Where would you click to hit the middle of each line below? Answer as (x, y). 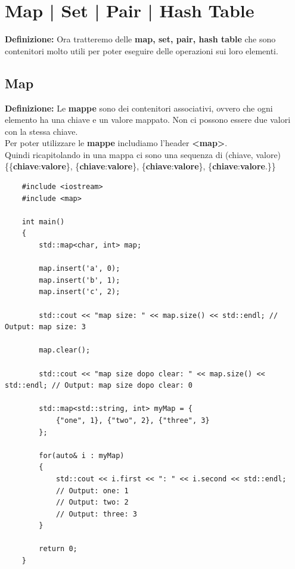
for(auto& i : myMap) (82, 455)
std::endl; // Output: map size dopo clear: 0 (99, 386)
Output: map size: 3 (46, 327)
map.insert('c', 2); (80, 292)
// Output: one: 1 (92, 491)
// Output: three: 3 (96, 514)
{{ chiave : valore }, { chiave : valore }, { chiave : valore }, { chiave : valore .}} (140, 166)
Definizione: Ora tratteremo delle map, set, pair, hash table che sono (140, 39)
